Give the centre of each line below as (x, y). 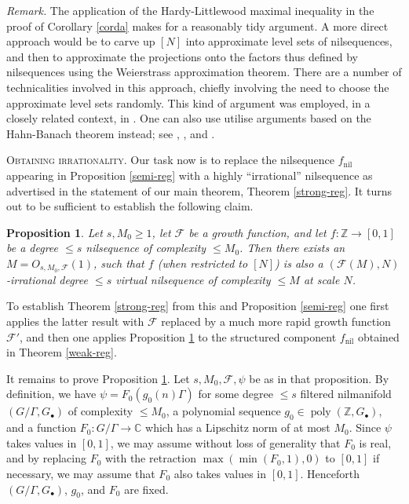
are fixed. (146, 489)
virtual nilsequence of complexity (193, 279)
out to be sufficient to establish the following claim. (130, 206)
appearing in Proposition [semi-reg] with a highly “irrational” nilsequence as (190, 175)
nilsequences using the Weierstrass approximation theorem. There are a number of (204, 72)
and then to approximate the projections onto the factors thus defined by (182, 56)
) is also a (299, 263)
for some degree (236, 394)
